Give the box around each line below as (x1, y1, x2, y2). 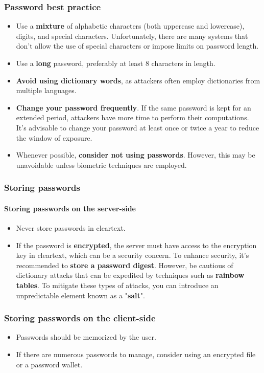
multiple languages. (16, 85, 77, 96)
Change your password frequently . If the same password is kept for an (16, 102, 251, 113)
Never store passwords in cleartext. (16, 222, 126, 233)
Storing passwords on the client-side (4, 312, 156, 324)
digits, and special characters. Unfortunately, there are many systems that (16, 30, 248, 41)
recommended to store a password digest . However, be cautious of (16, 259, 233, 270)
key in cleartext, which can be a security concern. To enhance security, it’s (16, 250, 249, 260)
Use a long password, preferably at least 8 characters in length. (16, 58, 215, 68)
